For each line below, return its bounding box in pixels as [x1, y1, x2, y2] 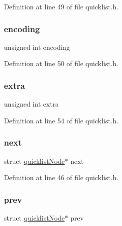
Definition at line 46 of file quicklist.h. [4, 172, 119, 183]
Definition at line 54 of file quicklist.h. [4, 115, 119, 125]
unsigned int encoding [4, 41, 70, 52]
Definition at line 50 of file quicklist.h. [4, 58, 119, 69]
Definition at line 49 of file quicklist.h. [4, 1, 119, 11]
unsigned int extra [4, 99, 59, 109]
